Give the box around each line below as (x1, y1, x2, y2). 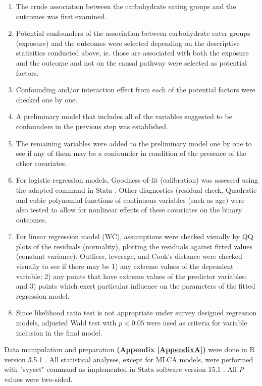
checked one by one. (16, 94, 78, 104)
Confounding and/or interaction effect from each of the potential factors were (16, 84, 255, 95)
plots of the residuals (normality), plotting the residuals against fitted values (16, 241, 252, 251)
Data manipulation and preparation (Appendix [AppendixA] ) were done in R (4, 344, 255, 355)
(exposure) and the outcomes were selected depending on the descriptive (16, 37, 240, 48)
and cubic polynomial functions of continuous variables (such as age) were (16, 194, 245, 205)
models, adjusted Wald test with (16, 317, 117, 328)
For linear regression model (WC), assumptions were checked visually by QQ (16, 231, 253, 242)
